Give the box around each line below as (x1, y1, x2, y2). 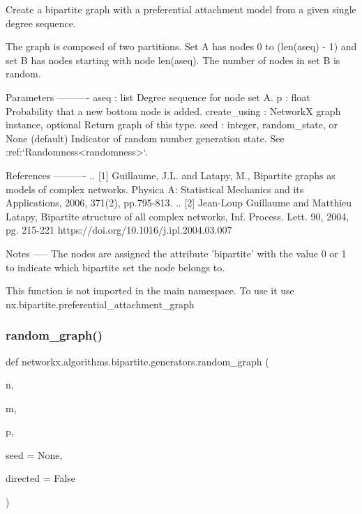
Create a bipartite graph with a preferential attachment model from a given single (6, 2, 356, 16)
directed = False (6, 471, 75, 485)
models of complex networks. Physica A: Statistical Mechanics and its (6, 181, 304, 196)
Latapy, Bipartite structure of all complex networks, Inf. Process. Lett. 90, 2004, (6, 209, 349, 223)
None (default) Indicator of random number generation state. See (6, 130, 285, 145)
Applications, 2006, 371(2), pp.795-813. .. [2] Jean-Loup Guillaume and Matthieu (6, 195, 352, 210)
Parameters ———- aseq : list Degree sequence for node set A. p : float (6, 89, 310, 104)
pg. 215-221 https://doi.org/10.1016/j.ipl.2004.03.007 (6, 222, 232, 237)
